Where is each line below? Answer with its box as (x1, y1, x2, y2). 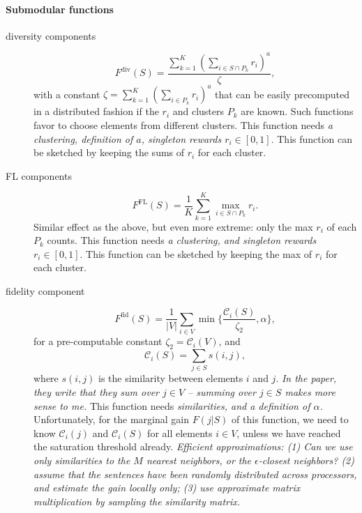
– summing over (188, 385, 256, 399)
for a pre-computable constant (33, 334, 163, 349)
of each (326, 219, 357, 233)
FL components (6, 168, 72, 183)
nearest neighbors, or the (146, 452, 252, 467)
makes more (285, 385, 335, 399)
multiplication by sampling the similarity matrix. (33, 493, 241, 508)
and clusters (172, 104, 225, 118)
